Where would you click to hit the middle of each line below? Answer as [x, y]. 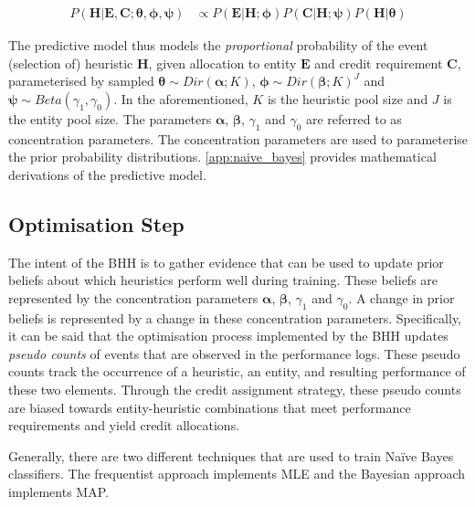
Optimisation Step [96, 223]
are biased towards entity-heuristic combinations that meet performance [210, 407]
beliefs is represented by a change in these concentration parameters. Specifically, [235, 317]
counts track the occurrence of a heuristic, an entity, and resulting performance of [237, 371]
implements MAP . [58, 491]
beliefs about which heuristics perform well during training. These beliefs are [223, 280]
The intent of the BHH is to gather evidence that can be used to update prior [226, 262]
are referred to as [354, 118]
